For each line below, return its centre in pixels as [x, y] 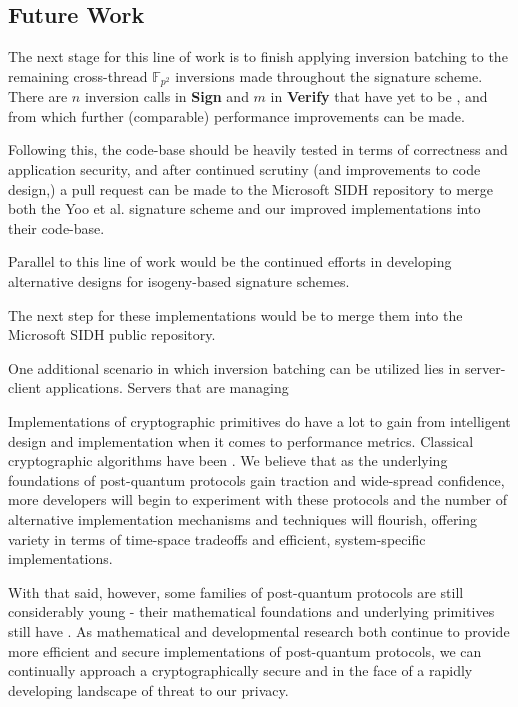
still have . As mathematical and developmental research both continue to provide [259, 630]
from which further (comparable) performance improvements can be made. [236, 115]
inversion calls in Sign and [166, 96]
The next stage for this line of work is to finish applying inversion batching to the [258, 56]
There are [38, 96]
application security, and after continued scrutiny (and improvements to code [244, 169]
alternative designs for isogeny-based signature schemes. [179, 281]
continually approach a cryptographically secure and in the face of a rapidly [240, 670]
